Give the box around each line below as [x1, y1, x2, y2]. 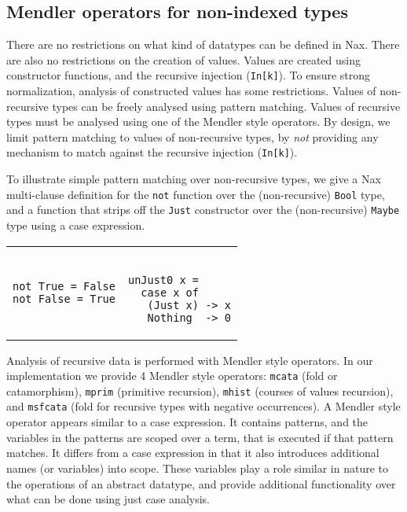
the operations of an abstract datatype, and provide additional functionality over [6, 475, 396, 492]
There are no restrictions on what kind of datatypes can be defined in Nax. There [6, 36, 400, 53]
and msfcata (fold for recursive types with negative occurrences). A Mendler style [6, 398, 401, 414]
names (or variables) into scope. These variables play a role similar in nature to [6, 459, 388, 476]
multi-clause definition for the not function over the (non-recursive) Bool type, [6, 186, 385, 202]
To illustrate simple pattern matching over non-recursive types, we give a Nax [6, 171, 381, 187]
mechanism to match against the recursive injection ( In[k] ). [6, 144, 298, 160]
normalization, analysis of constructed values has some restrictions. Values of [6, 83, 376, 99]
